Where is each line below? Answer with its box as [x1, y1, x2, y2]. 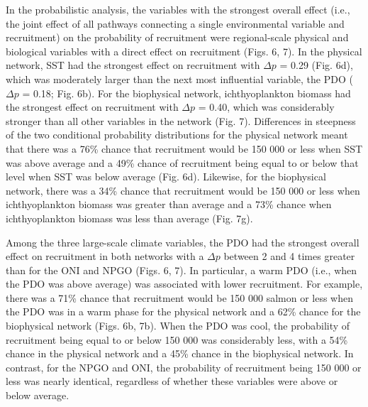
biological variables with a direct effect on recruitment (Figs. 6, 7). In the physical [6, 43, 362, 58]
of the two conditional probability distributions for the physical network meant [6, 127, 348, 142]
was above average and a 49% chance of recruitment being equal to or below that [6, 155, 359, 170]
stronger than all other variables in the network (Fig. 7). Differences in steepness [6, 113, 356, 128]
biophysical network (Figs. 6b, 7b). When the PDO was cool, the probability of [6, 318, 350, 333]
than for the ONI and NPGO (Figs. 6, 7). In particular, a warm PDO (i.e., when [6, 262, 357, 277]
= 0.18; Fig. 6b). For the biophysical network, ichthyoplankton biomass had [22, 85, 351, 100]
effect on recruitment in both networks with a [6, 249, 204, 264]
